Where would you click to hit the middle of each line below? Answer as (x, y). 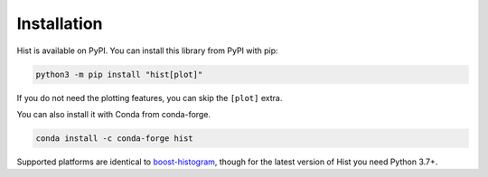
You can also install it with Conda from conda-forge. (114, 114)
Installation (60, 23)
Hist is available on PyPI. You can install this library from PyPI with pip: (148, 51)
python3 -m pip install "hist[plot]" (119, 74)
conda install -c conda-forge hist (114, 138)
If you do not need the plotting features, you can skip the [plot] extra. (150, 98)
